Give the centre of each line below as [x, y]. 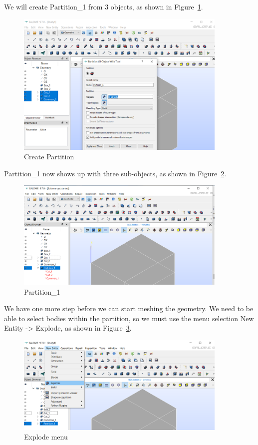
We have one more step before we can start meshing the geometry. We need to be [129, 308]
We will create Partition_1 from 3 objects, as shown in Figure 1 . [104, 6]
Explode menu [46, 437]
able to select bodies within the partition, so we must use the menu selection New [129, 318]
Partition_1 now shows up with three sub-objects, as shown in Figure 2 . [115, 173]
